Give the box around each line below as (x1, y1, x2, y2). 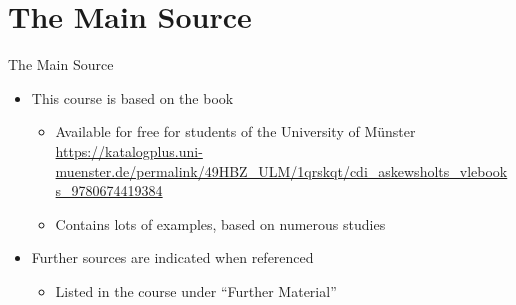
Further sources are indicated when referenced (31, 247, 314, 268)
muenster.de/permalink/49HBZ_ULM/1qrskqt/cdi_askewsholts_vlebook (55, 160, 508, 181)
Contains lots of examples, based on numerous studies (55, 213, 386, 234)
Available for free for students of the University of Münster (55, 121, 416, 142)
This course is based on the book (31, 87, 234, 108)
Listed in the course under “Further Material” (55, 280, 337, 301)
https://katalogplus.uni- (55, 140, 203, 161)
